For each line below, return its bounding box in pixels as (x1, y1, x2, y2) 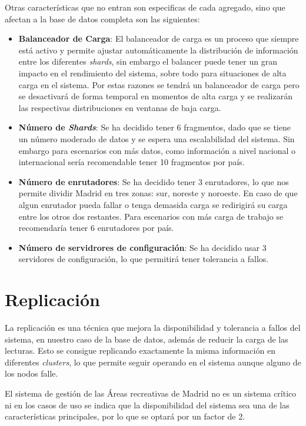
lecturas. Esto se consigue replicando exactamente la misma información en (5, 344, 275, 357)
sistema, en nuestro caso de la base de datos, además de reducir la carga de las (5, 333, 288, 345)
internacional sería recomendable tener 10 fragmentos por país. (18, 156, 245, 168)
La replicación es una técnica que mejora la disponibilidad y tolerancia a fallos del (5, 321, 301, 333)
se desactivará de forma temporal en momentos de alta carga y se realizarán (18, 90, 292, 102)
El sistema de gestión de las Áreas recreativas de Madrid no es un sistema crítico (5, 387, 297, 399)
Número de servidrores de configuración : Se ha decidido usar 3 (18, 241, 267, 253)
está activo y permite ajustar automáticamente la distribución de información (18, 43, 298, 56)
